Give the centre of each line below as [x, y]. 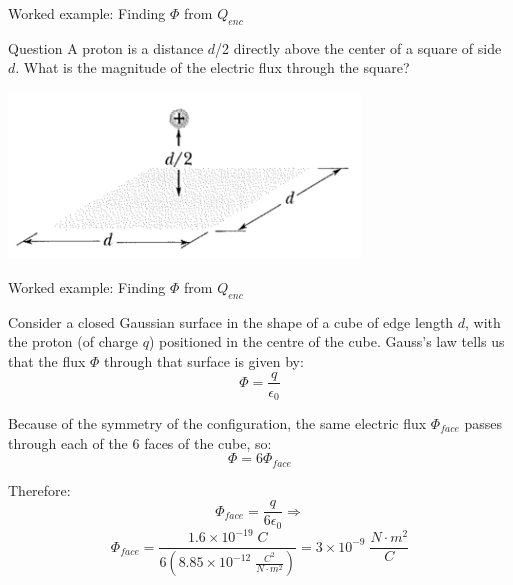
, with [483, 321]
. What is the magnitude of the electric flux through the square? [212, 67]
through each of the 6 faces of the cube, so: [140, 442]
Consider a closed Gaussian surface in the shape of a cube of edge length [231, 321]
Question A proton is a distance [106, 47]
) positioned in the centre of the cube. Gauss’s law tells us [326, 341]
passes [483, 423]
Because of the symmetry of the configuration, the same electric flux [217, 423]
